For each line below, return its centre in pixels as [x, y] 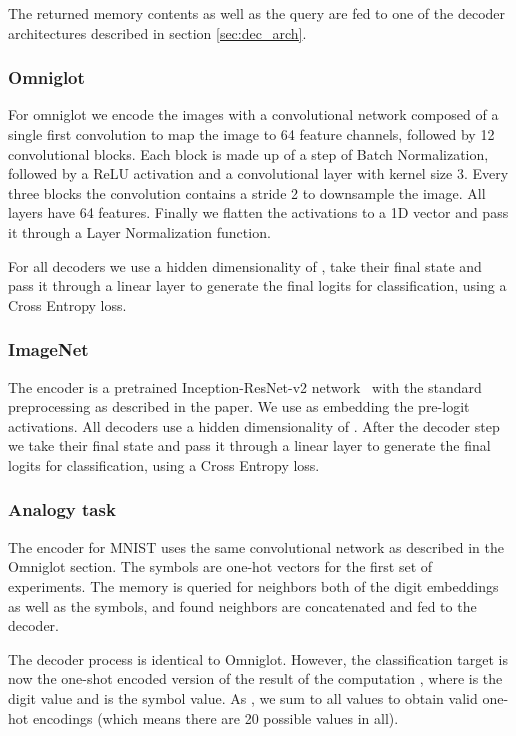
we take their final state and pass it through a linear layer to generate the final [249, 445]
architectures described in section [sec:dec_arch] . [157, 32]
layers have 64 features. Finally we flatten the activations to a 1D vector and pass [258, 212]
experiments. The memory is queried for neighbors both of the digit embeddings [253, 585]
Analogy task [62, 509]
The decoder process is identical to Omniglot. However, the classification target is [258, 658]
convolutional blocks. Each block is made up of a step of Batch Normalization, [248, 153]
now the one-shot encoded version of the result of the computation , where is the [255, 678]
